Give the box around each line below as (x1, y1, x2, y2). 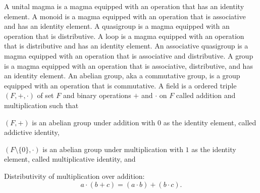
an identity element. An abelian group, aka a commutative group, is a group (4, 70, 240, 81)
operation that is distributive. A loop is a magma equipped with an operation (4, 30, 244, 41)
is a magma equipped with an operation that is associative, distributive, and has (4, 60, 253, 71)
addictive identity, (4, 127, 60, 137)
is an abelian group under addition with (32, 117, 155, 127)
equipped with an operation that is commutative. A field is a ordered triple (4, 80, 237, 90)
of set (37, 90, 54, 101)
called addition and (176, 90, 236, 101)
